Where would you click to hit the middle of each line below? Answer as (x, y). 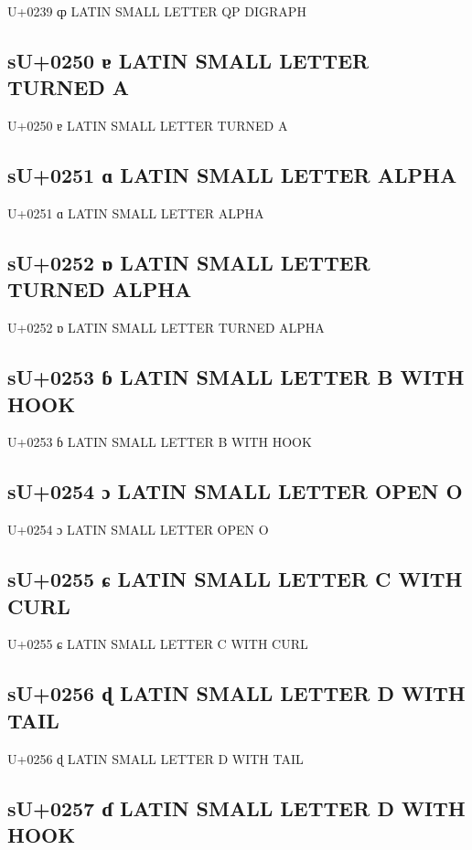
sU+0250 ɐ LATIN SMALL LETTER (188, 60)
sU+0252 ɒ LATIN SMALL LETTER (189, 262)
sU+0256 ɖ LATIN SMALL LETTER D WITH (236, 693)
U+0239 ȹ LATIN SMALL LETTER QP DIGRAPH (157, 11)
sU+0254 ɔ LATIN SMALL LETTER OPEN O (235, 491)
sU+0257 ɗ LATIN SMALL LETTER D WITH (236, 807)
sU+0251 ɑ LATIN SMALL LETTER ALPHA (232, 175)
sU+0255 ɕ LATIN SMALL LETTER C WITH (235, 579)
